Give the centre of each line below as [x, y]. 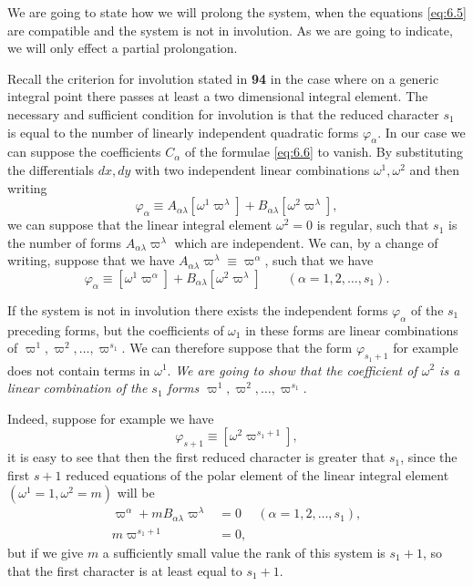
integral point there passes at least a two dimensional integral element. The [218, 96]
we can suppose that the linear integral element [140, 225]
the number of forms [64, 242]
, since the [429, 457]
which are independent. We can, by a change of [306, 242]
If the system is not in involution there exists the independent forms [198, 309]
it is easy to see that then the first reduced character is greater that [196, 457]
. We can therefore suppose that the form [237, 348]
